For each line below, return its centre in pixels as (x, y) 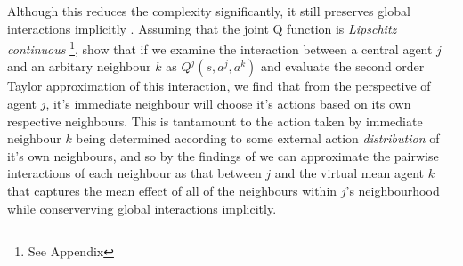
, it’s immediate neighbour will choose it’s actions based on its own (228, 104)
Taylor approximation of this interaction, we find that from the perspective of (219, 86)
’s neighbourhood (393, 190)
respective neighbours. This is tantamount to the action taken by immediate (215, 121)
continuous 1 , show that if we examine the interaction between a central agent (220, 48)
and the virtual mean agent (349, 173)
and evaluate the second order (342, 66)
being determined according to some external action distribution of (258, 138)
